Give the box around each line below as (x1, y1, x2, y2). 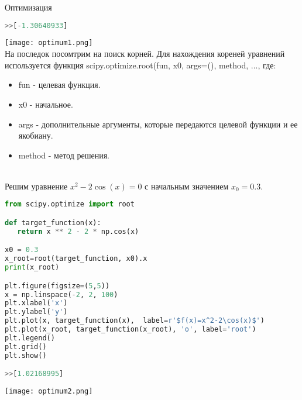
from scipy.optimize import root (5, 200, 135, 209)
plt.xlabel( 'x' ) (5, 299, 68, 308)
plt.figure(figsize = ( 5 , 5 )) (5, 281, 110, 290)
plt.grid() (5, 342, 47, 351)
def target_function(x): (5, 219, 101, 227)
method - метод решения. (18, 149, 109, 161)
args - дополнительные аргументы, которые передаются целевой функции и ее (18, 118, 298, 130)
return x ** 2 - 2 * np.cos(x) (17, 227, 139, 236)
